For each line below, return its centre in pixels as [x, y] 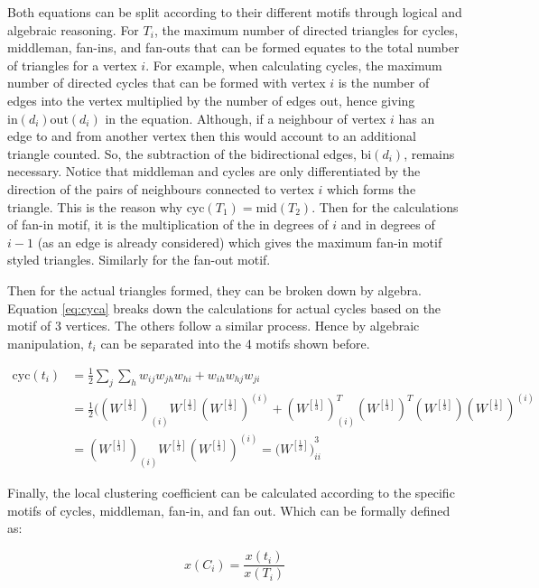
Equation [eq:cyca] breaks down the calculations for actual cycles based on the [224, 308]
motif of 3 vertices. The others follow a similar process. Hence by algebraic [214, 326]
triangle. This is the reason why [95, 206]
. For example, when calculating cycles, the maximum [294, 65]
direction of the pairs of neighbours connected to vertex [161, 188]
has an [417, 118]
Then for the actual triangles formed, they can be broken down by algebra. [214, 289]
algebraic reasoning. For [73, 29]
